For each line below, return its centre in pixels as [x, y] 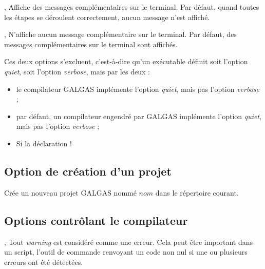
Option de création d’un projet [88, 171]
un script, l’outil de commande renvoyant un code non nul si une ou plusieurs [126, 252]
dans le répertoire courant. [197, 192]
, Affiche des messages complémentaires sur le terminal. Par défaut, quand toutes [132, 7]
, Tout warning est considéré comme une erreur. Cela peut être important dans [129, 242]
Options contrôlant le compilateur [96, 220]
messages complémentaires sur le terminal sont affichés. [91, 44]
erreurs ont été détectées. [44, 262]
